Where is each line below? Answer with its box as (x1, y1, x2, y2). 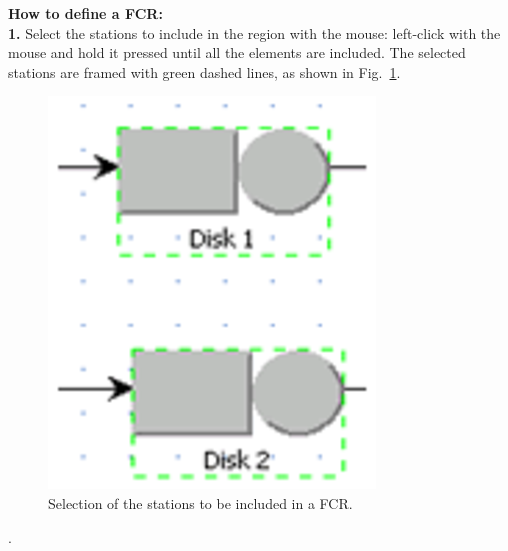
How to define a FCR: (8, 3, 163, 23)
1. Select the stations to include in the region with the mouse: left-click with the (8, 22, 501, 43)
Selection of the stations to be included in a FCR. (48, 492, 353, 513)
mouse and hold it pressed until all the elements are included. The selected (8, 42, 466, 63)
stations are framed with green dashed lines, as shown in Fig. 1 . (8, 61, 401, 82)
